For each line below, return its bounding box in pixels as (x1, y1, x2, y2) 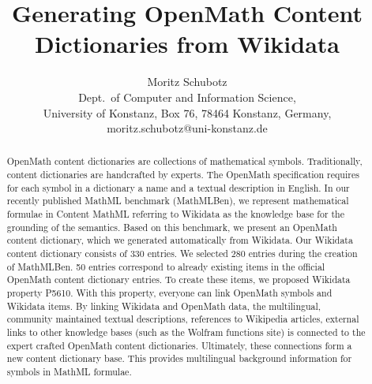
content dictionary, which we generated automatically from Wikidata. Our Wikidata (6, 233, 353, 247)
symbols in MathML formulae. (6, 364, 132, 378)
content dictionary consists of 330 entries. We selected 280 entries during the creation (6, 247, 358, 260)
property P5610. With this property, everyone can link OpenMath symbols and (6, 286, 333, 300)
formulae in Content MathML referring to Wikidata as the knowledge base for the (6, 207, 345, 221)
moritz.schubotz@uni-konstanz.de (107, 120, 268, 136)
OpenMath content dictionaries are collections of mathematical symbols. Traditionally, (6, 155, 363, 168)
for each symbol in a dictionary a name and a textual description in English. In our (6, 181, 350, 194)
